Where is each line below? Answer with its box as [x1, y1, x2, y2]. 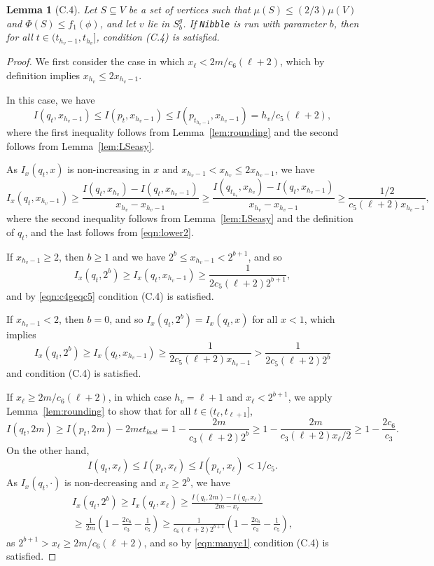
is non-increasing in [67, 162, 150, 177]
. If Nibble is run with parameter [183, 15, 326, 30]
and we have [112, 249, 166, 263]
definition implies [6, 67, 80, 82]
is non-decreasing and [64, 475, 157, 490]
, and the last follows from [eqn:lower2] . [24, 224, 194, 239]
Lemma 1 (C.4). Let [6, 2, 97, 16]
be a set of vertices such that [128, 2, 251, 16]
